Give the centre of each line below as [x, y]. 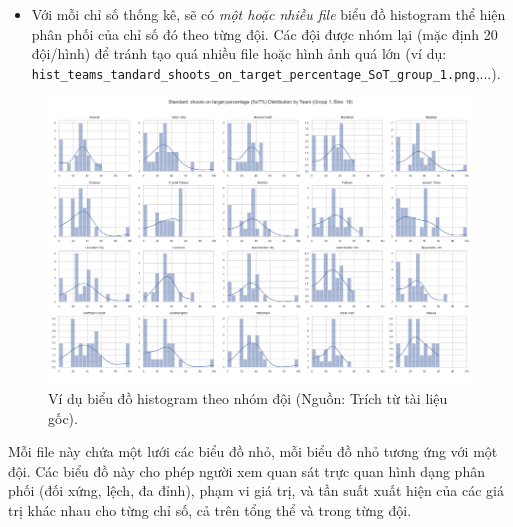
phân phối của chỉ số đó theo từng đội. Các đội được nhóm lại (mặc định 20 [264, 33]
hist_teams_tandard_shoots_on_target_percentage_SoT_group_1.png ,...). [266, 72]
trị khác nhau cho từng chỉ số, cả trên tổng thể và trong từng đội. [210, 509]
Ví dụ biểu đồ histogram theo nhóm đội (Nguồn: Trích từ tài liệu [248, 397]
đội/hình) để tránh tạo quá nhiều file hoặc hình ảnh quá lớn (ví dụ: [239, 53]
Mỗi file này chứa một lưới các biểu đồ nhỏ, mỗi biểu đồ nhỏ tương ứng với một [253, 451]
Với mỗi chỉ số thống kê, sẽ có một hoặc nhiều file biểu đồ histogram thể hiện [268, 14]
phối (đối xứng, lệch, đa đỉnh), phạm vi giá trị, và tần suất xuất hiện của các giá [256, 490]
